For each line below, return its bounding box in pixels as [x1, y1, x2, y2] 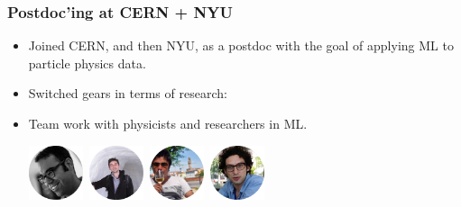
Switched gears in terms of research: [28, 84, 227, 103]
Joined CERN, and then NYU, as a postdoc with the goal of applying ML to [28, 36, 454, 55]
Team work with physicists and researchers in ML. [28, 114, 308, 132]
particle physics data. [28, 53, 146, 72]
